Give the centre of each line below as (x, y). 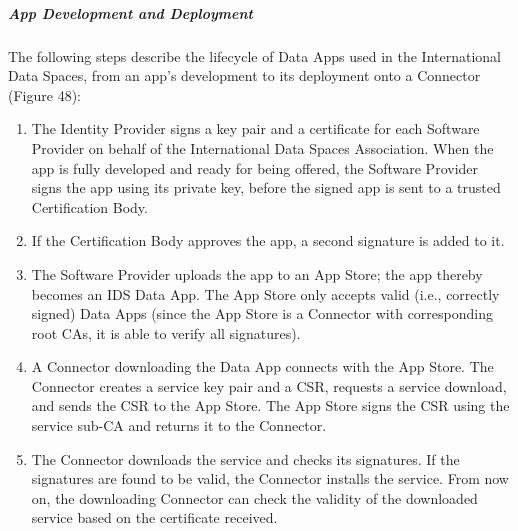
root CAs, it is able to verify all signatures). (166, 332)
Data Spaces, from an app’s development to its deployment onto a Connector (244, 75)
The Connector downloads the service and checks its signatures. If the (245, 458)
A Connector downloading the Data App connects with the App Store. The (262, 366)
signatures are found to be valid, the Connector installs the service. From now (270, 478)
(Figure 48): (44, 94)
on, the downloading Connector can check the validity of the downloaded (254, 497)
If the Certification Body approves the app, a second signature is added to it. (268, 240)
